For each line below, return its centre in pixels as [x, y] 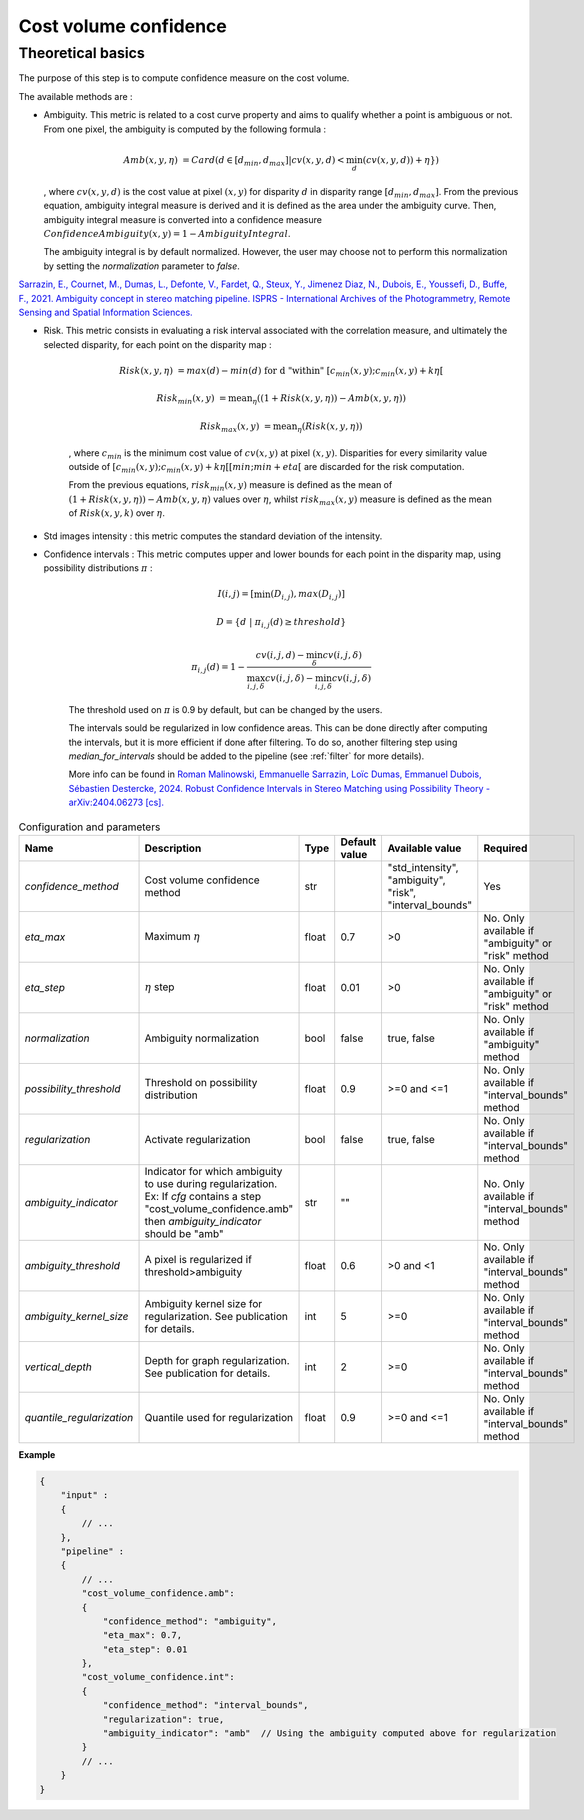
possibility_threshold [72, 1088]
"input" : [84, 1495]
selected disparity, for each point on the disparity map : [157, 344]
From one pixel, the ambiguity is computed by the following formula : [185, 129]
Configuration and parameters [89, 827]
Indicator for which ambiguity [213, 1171]
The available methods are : [76, 96]
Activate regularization [197, 1139]
